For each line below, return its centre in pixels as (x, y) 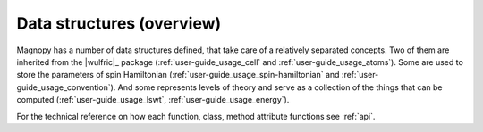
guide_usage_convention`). (66, 87)
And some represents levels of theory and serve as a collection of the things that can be (280, 87)
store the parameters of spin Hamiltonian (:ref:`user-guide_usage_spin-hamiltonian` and (178, 75)
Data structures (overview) (119, 23)
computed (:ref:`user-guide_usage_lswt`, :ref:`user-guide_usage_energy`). (153, 100)
